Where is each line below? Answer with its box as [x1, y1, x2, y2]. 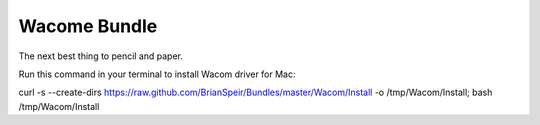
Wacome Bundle [18, 15, 158, 37]
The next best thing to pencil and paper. [18, 50, 184, 62]
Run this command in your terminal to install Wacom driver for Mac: [18, 68, 296, 80]
